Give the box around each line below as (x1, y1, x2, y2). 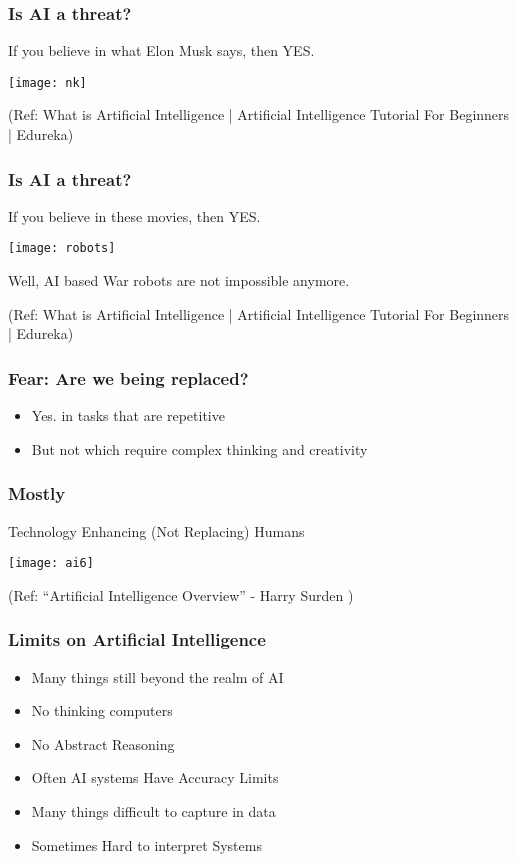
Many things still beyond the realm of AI (31, 666, 284, 687)
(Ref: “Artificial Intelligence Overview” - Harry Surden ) (8, 584, 354, 605)
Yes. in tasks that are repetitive (31, 405, 225, 426)
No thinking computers (31, 700, 173, 721)
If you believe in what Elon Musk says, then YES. (8, 40, 315, 61)
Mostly (8, 481, 66, 506)
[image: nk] (8, 75, 87, 90)
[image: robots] (8, 241, 116, 256)
